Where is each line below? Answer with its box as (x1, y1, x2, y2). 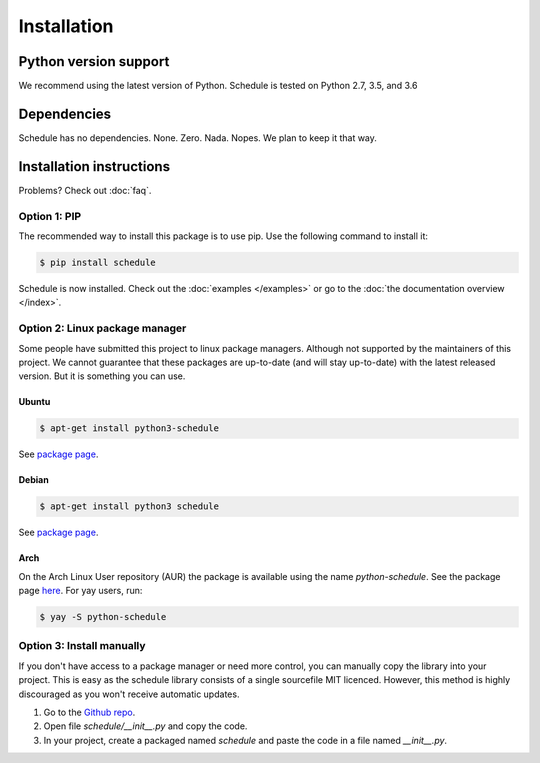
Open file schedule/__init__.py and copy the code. (43, 720, 248, 732)
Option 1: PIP (18, 209, 82, 223)
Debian (18, 474, 49, 486)
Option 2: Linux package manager (18, 321, 187, 335)
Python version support (18, 53, 170, 70)
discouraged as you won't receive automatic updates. (18, 688, 240, 700)
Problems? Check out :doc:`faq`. (18, 184, 152, 196)
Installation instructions (18, 158, 170, 175)
